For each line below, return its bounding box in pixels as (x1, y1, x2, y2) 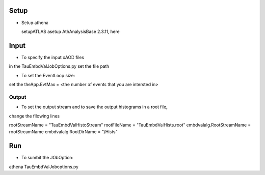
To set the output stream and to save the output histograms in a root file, (21, 104, 168, 110)
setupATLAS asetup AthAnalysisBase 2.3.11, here (21, 29, 120, 34)
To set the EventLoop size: (21, 72, 76, 78)
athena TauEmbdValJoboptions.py (9, 164, 79, 170)
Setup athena (21, 20, 49, 26)
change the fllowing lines (9, 113, 60, 119)
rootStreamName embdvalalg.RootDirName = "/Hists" (9, 129, 118, 135)
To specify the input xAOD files (21, 54, 84, 60)
